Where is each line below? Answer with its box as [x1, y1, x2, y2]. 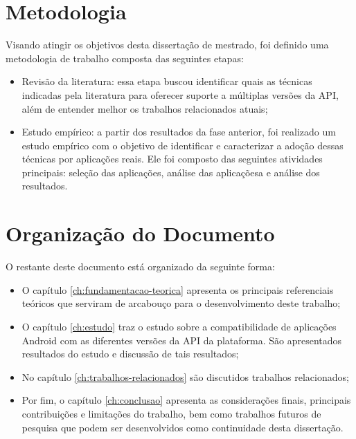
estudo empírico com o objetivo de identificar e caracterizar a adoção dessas [21, 138, 344, 152]
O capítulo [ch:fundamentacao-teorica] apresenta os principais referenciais [21, 282, 334, 297]
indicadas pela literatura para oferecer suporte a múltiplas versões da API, [21, 87, 339, 102]
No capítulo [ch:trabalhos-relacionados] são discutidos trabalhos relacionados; [21, 369, 349, 384]
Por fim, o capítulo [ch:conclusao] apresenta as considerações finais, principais [21, 393, 351, 407]
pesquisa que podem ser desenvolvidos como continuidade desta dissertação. [21, 420, 344, 434]
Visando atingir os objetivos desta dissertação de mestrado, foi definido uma [6, 37, 329, 52]
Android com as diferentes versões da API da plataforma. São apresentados [21, 333, 342, 347]
